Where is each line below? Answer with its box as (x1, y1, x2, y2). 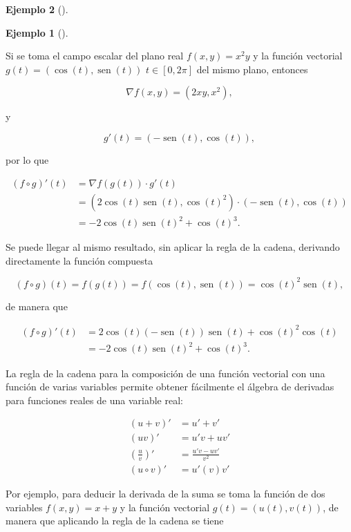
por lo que (6, 152, 49, 167)
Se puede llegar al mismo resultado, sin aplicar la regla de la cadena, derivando (6, 240, 340, 254)
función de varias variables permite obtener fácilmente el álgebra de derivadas (6, 379, 334, 394)
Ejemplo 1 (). (6, 25, 68, 39)
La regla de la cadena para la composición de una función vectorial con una (6, 365, 325, 380)
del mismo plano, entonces (196, 61, 308, 76)
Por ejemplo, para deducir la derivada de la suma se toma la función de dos (6, 486, 325, 501)
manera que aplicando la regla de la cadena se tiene (6, 513, 224, 528)
